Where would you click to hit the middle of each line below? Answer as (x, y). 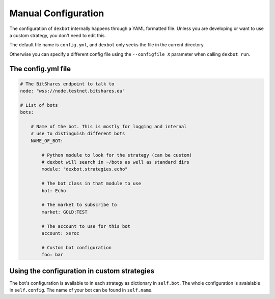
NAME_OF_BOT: (47, 141)
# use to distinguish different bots (78, 134)
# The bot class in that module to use (91, 184)
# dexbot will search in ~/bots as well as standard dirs (115, 162)
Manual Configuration (57, 13)
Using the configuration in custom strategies (82, 271)
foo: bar (52, 255)
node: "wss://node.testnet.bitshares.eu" (73, 91)
